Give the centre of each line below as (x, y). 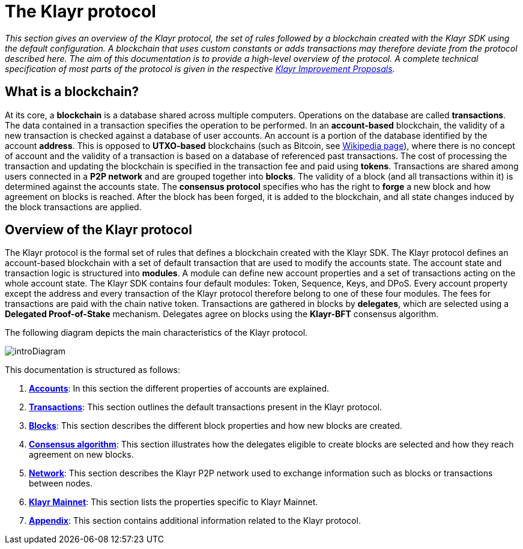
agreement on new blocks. (81, 455)
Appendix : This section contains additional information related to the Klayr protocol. (195, 521)
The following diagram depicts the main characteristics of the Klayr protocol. (156, 333)
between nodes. (61, 484)
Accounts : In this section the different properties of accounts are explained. (179, 389)
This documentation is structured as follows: (93, 370)
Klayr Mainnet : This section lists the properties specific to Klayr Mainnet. (174, 502)
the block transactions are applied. (73, 207)
